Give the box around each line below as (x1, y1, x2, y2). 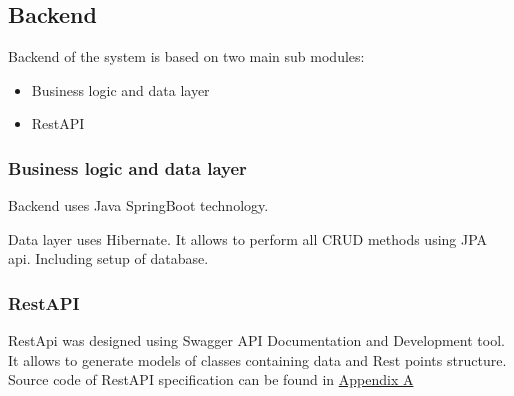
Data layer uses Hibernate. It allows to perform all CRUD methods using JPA (8, 228, 488, 249)
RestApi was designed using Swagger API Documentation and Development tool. (8, 330, 505, 351)
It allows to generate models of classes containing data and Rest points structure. (8, 349, 507, 370)
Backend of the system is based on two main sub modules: (8, 46, 365, 67)
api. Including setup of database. (8, 248, 209, 269)
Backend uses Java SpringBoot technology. (8, 195, 269, 216)
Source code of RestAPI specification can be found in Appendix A (8, 369, 414, 390)
